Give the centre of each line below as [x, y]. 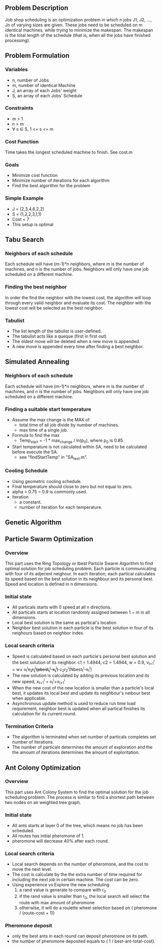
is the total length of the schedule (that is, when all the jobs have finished [78, 35]
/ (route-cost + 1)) [37, 913]
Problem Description [37, 8]
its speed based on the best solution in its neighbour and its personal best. [79, 579]
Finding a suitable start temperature [48, 409]
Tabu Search [25, 240]
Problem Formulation [37, 56]
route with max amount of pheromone [57, 903]
